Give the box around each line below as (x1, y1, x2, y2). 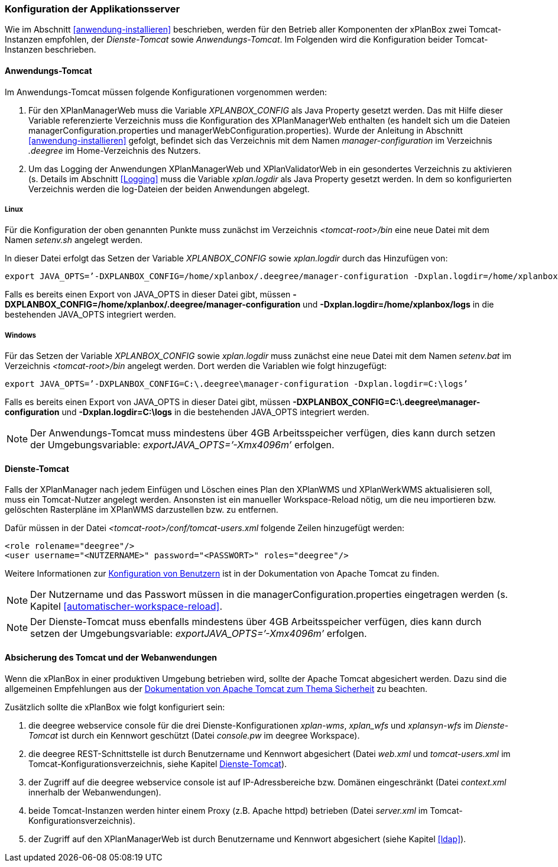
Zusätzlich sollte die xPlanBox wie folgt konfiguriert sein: (5, 701, 225, 712)
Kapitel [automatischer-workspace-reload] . (30, 600, 223, 613)
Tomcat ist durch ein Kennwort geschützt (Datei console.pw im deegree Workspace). (28, 730, 360, 740)
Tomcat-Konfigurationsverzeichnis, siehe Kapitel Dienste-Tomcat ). (28, 758, 287, 769)
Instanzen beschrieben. (5, 44, 96, 55)
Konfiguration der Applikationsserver (5, 3, 180, 15)
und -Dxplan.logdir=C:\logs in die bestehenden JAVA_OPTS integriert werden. (61, 407, 369, 418)
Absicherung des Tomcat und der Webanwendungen (5, 652, 218, 662)
